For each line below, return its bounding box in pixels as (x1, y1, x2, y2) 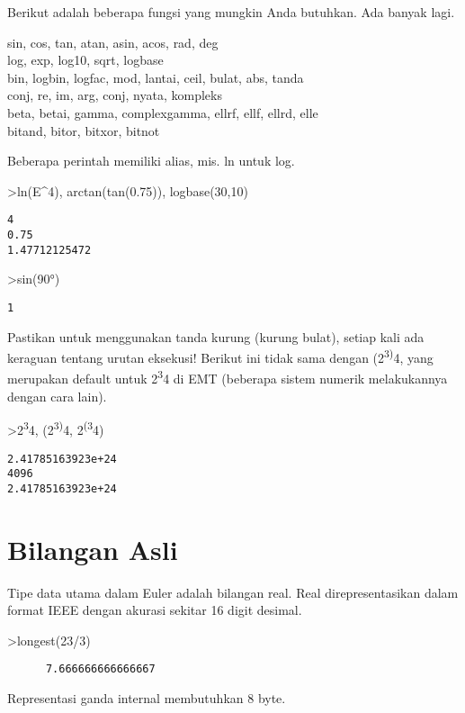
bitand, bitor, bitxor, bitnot (7, 121, 160, 140)
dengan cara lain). (7, 386, 107, 405)
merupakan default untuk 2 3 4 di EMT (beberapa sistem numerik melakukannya (7, 366, 448, 388)
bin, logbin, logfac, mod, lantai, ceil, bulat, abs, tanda (7, 68, 304, 86)
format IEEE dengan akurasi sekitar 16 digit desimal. (7, 600, 302, 619)
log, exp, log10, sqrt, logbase (7, 50, 164, 69)
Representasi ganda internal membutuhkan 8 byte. (7, 689, 286, 708)
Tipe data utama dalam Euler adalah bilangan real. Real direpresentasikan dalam (7, 582, 459, 601)
